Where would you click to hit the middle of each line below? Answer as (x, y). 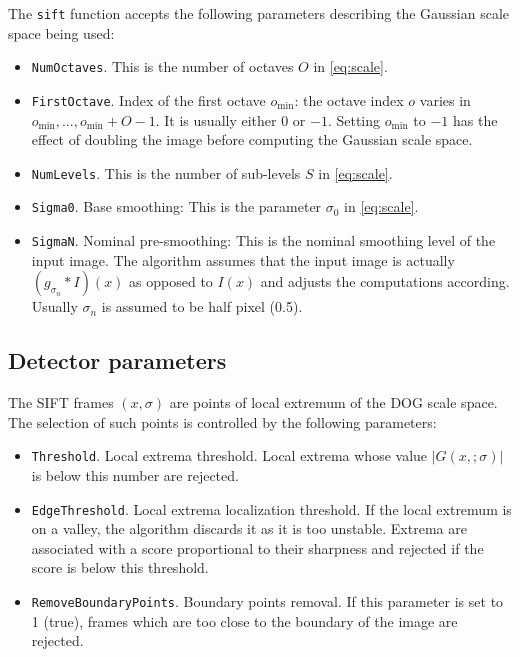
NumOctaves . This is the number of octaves (162, 66)
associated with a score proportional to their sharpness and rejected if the (257, 547)
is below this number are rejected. (135, 474)
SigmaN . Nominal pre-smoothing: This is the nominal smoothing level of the (263, 240)
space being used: (61, 32)
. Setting (354, 119)
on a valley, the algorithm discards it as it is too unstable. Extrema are (249, 528)
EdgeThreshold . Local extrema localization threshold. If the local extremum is (271, 508)
